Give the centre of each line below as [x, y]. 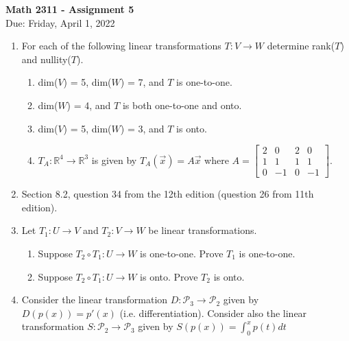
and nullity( [46, 59]
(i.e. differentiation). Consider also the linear [213, 313]
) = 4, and [89, 105]
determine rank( [301, 46]
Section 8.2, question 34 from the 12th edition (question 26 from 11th [168, 194]
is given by [114, 160]
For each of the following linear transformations [121, 46]
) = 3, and [142, 128]
